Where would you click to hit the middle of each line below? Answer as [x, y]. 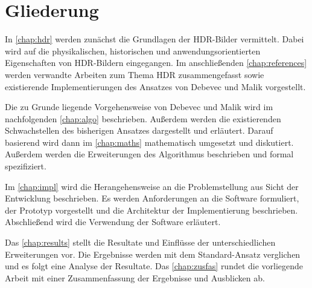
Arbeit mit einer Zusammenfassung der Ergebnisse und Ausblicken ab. [135, 277]
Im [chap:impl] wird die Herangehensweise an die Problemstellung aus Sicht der [152, 186]
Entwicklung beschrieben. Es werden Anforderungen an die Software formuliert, [152, 198]
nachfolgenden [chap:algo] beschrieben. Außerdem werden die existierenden [143, 118]
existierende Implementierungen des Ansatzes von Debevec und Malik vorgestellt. [155, 86]
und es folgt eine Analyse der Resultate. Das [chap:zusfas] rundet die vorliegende [154, 266]
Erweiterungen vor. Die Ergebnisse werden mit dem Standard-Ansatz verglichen [153, 254]
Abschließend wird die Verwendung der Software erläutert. [113, 222]
